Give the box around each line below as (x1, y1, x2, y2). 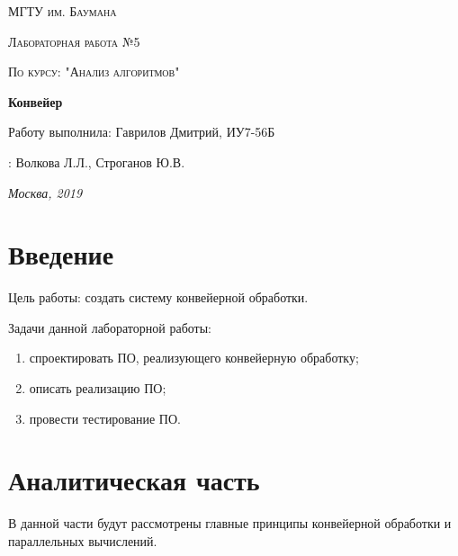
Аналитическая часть (8, 462, 260, 498)
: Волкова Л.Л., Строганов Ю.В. (8, 152, 185, 171)
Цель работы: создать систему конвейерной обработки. (8, 288, 309, 307)
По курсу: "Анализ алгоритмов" (8, 62, 180, 81)
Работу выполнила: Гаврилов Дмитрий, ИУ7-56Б (8, 122, 275, 141)
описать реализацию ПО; (29, 379, 166, 398)
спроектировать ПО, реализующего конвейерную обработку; (29, 348, 359, 367)
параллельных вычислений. (8, 531, 157, 550)
